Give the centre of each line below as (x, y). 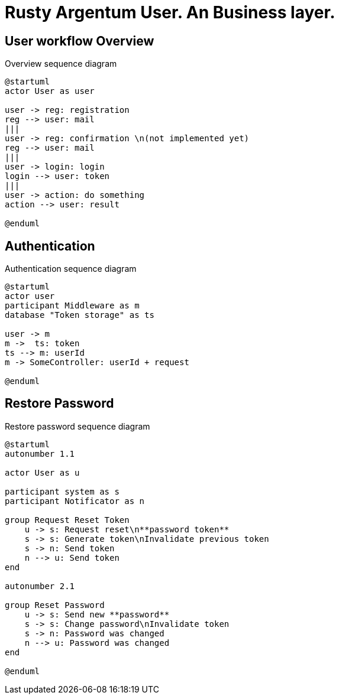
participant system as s (62, 491)
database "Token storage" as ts (80, 315)
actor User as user (50, 91)
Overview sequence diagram (61, 64)
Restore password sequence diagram (78, 426)
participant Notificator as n (75, 501)
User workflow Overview (80, 41)
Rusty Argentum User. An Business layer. (170, 12)
